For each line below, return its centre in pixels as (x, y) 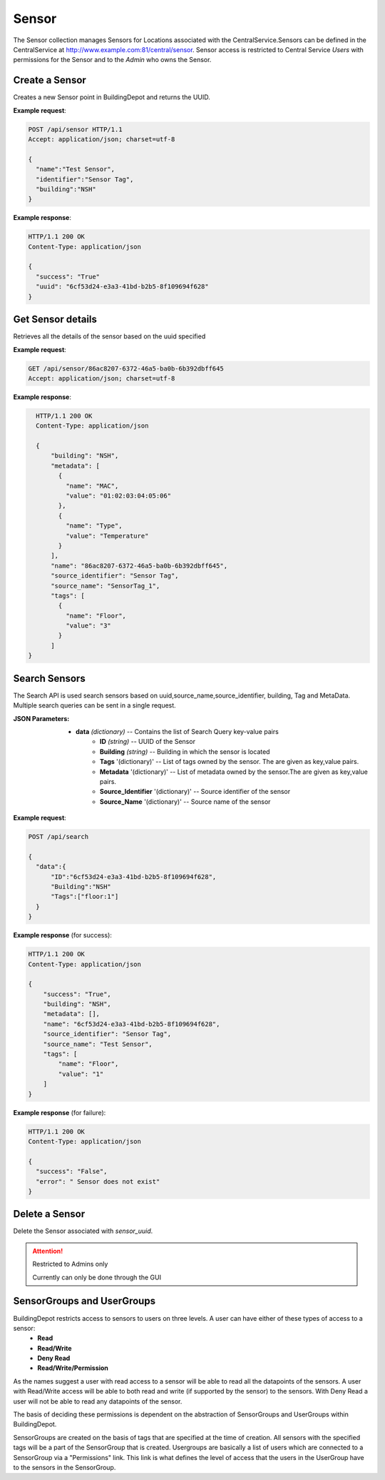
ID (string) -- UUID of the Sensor (148, 742)
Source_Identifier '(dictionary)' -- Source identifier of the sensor (195, 792)
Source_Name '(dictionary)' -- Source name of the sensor (185, 801)
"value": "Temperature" (107, 536)
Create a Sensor (50, 80)
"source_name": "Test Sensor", (98, 1044)
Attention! (48, 1251)
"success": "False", (72, 1172)
